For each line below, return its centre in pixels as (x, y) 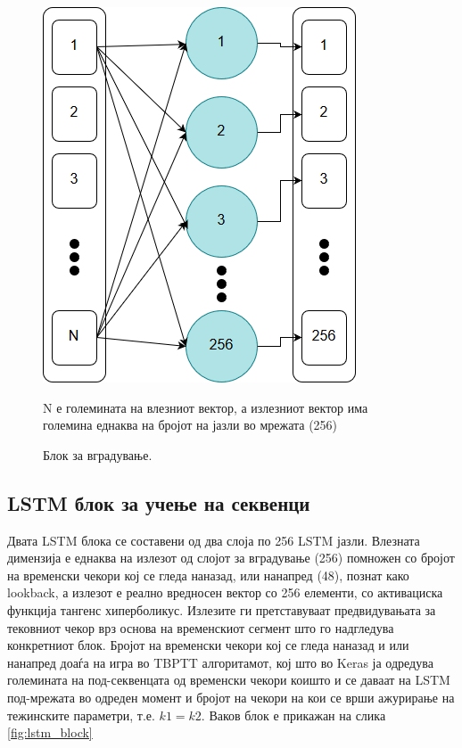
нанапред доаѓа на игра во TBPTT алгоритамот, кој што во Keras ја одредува (220, 662)
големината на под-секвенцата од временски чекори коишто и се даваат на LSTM (229, 680)
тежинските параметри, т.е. (81, 715)
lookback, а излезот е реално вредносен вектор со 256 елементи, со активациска (225, 592)
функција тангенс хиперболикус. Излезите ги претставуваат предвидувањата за (222, 609)
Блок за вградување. (98, 454)
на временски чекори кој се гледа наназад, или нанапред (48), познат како (208, 575)
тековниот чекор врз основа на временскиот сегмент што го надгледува (201, 627)
